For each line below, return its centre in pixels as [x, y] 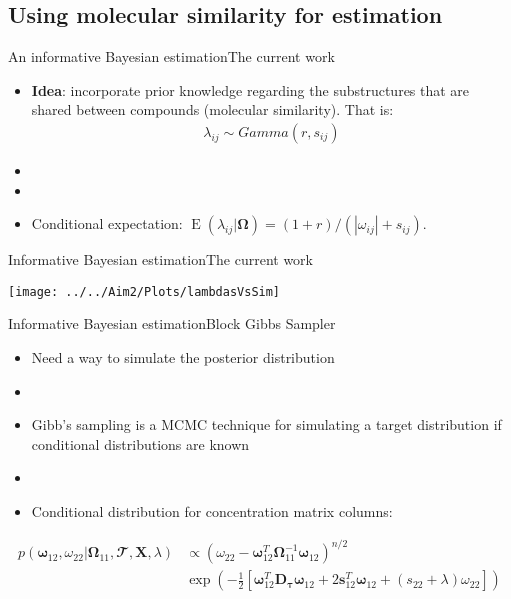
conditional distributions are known [140, 443]
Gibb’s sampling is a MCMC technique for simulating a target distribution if [266, 424]
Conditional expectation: [107, 223]
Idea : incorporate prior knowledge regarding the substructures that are [250, 89]
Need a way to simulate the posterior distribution [183, 357]
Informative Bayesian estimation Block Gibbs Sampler [172, 323]
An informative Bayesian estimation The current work [171, 56]
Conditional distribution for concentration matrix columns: [212, 511]
